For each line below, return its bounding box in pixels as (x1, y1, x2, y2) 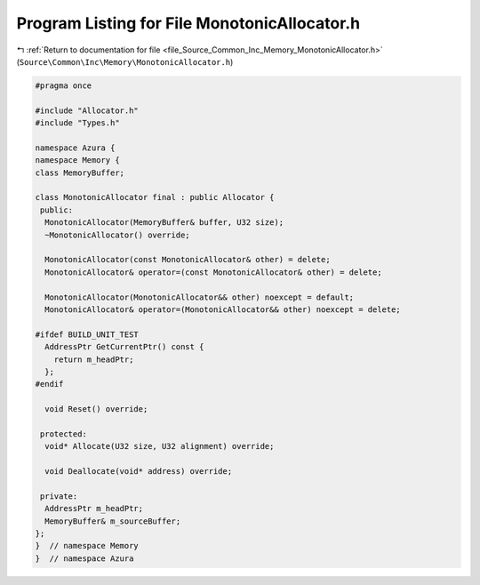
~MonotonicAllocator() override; (44, 229, 190, 240)
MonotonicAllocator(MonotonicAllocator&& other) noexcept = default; (44, 292, 355, 302)
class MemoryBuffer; (35, 167, 124, 178)
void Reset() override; (44, 405, 148, 414)
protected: (40, 429, 88, 439)
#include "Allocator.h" (35, 105, 140, 116)
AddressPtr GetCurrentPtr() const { (44, 342, 204, 352)
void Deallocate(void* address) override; (44, 467, 233, 477)
